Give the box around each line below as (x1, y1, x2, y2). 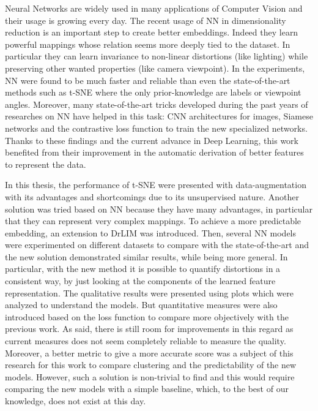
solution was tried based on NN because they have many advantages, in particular (5, 202, 312, 215)
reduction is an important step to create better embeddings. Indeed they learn (5, 26, 298, 39)
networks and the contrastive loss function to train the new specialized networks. (5, 121, 308, 134)
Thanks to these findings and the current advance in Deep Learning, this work (5, 134, 298, 146)
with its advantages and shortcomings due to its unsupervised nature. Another (5, 190, 299, 203)
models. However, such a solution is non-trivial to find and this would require (5, 370, 295, 383)
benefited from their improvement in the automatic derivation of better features (5, 146, 304, 159)
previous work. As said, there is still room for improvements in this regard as (5, 322, 294, 335)
